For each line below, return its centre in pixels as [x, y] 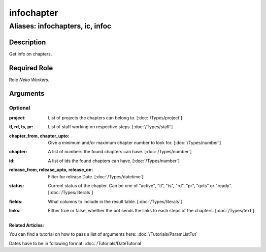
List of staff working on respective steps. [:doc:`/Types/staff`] [111, 127]
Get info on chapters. [31, 54]
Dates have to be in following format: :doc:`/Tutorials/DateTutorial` [76, 243]
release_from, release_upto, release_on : [51, 170]
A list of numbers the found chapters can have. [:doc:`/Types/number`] [120, 152]
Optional [20, 108]
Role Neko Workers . [29, 80]
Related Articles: [27, 225]
